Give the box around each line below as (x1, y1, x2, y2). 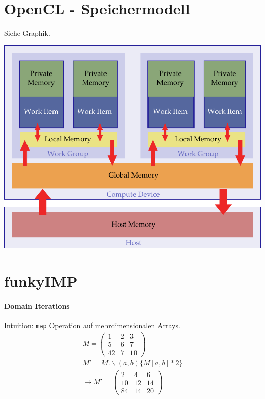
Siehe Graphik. (4, 28, 50, 38)
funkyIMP (4, 270, 78, 291)
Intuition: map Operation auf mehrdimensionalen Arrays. (4, 319, 180, 330)
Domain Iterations (4, 300, 70, 311)
